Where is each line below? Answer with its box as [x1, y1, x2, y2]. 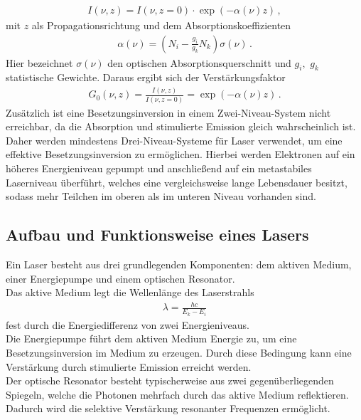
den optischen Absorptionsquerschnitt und [107, 55, 291, 70]
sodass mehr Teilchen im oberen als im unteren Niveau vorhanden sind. [6, 189, 316, 204]
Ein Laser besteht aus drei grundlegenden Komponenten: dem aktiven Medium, [6, 257, 352, 272]
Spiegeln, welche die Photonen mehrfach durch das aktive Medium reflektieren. [6, 387, 349, 401]
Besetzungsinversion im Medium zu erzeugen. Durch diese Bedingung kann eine [6, 345, 352, 360]
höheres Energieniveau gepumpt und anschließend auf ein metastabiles [6, 161, 312, 176]
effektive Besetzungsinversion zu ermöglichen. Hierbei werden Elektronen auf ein [6, 147, 355, 162]
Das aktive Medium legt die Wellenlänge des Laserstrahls [6, 285, 254, 300]
